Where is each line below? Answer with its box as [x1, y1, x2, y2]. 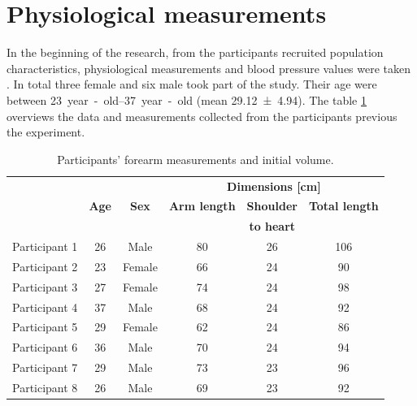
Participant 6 [12, 339, 78, 356]
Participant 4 [12, 298, 78, 315]
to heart [249, 218, 296, 235]
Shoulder [246, 197, 298, 214]
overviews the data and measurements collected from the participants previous [7, 107, 397, 124]
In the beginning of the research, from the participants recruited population [7, 44, 384, 61]
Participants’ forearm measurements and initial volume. [57, 150, 334, 167]
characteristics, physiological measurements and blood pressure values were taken [7, 59, 411, 76]
